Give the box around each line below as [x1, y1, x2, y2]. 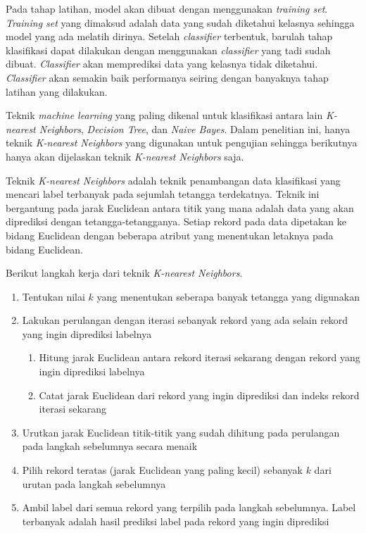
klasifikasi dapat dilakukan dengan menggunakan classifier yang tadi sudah [6, 42, 331, 57]
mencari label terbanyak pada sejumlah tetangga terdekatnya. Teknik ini [6, 187, 320, 201]
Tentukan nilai [22, 289, 85, 303]
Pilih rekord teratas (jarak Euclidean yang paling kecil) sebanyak [22, 463, 303, 477]
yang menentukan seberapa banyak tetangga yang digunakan [96, 289, 360, 303]
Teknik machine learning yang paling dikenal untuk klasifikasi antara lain [6, 108, 323, 123]
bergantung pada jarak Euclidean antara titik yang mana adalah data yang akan [6, 200, 354, 215]
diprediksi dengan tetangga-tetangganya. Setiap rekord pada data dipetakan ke [6, 214, 347, 229]
